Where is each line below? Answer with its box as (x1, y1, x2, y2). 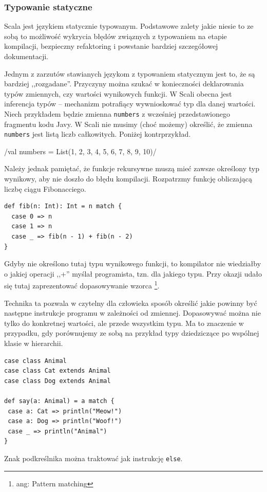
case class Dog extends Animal (4, 377, 111, 385)
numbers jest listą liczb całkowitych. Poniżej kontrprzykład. (4, 129, 191, 139)
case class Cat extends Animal (4, 367, 111, 375)
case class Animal (4, 357, 67, 365)
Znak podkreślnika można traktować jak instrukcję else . (4, 452, 183, 463)
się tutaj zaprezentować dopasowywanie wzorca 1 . (4, 279, 160, 291)
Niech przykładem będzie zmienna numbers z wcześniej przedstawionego (4, 108, 231, 119)
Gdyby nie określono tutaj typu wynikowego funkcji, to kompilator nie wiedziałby (4, 258, 261, 269)
